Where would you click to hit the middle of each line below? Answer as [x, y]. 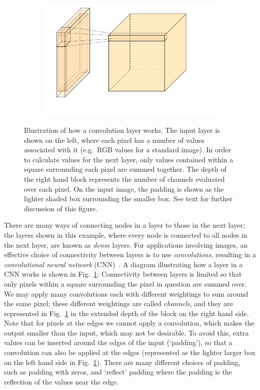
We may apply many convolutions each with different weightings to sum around [126, 293]
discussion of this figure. [61, 208]
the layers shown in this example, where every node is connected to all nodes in [126, 234]
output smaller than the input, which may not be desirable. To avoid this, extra [126, 332]
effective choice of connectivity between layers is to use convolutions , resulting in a [130, 254]
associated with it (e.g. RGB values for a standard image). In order [127, 150]
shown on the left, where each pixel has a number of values [114, 140]
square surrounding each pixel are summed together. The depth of [125, 169]
